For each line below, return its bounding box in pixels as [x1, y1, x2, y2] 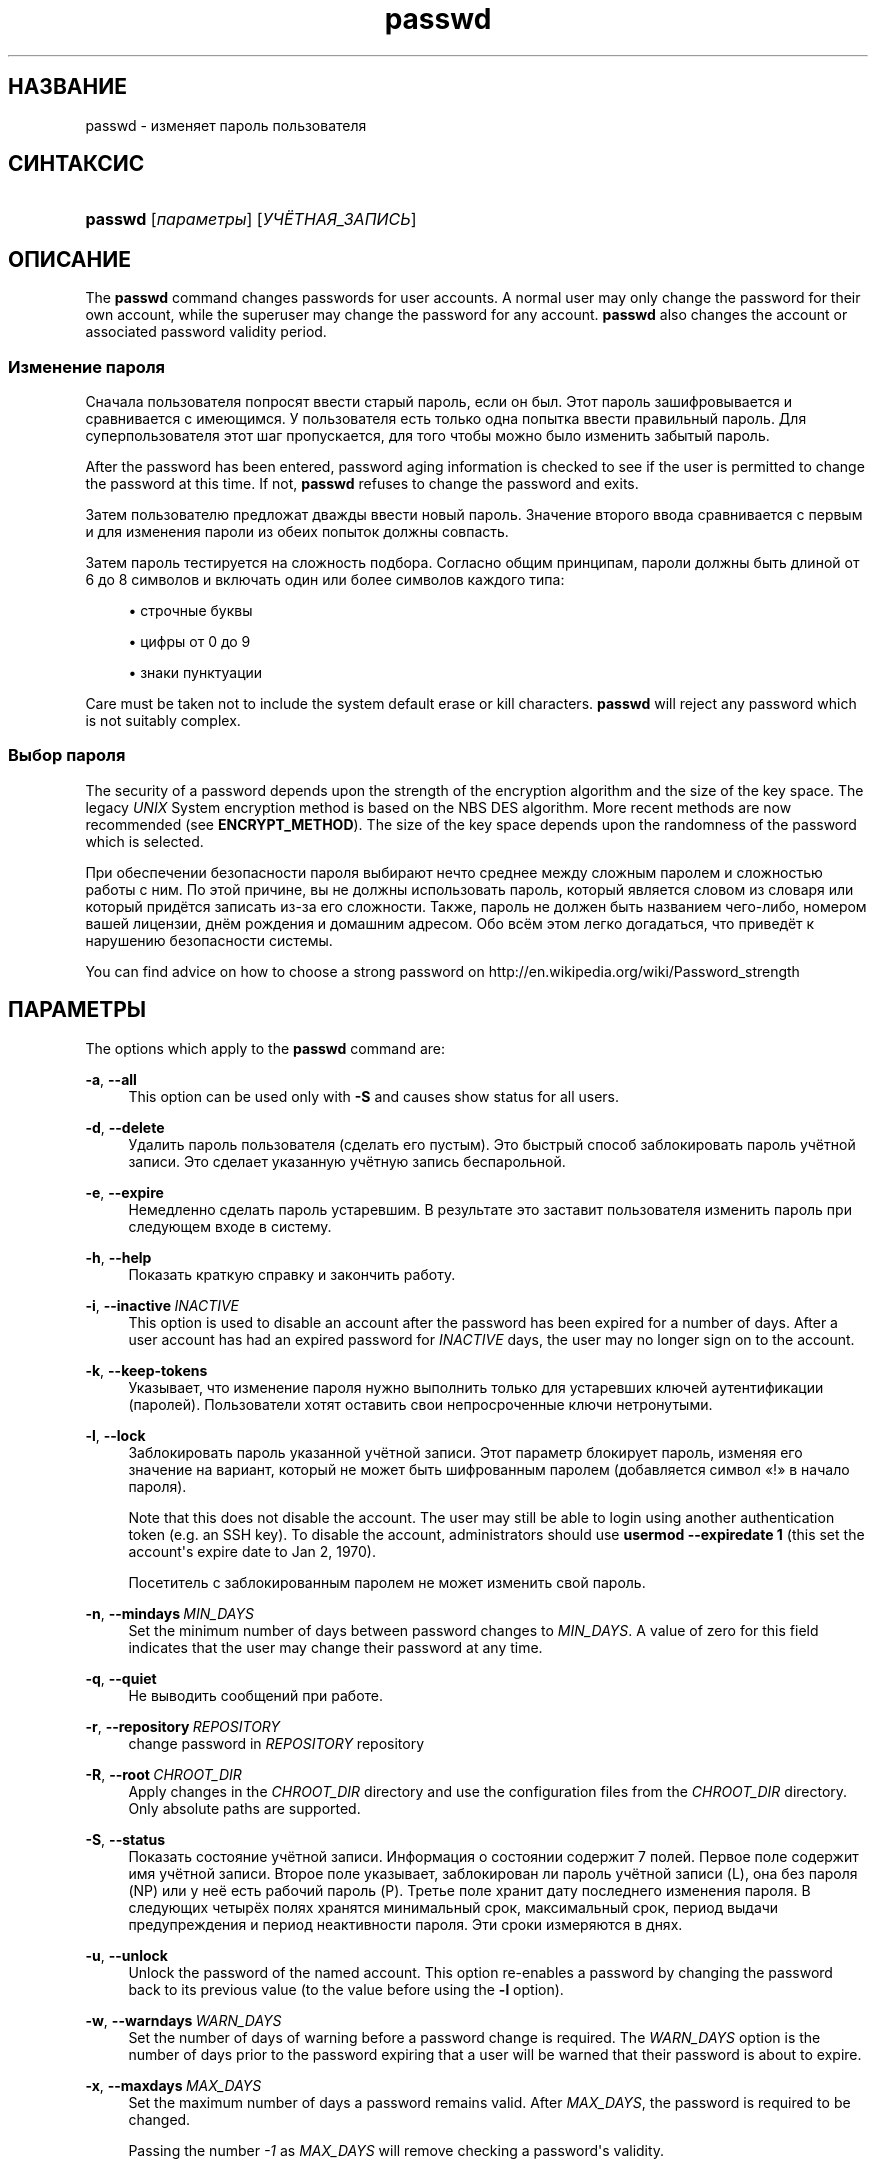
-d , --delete [85, 1118, 165, 1136]
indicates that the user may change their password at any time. [128, 1638, 543, 1656]
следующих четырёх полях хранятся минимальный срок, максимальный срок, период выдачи [128, 1898, 779, 1916]
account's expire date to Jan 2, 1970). [128, 1542, 376, 1560]
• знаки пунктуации [128, 664, 263, 682]
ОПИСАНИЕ [8, 246, 131, 272]
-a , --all [85, 1070, 137, 1088]
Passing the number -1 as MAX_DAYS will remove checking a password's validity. [128, 2141, 665, 2159]
